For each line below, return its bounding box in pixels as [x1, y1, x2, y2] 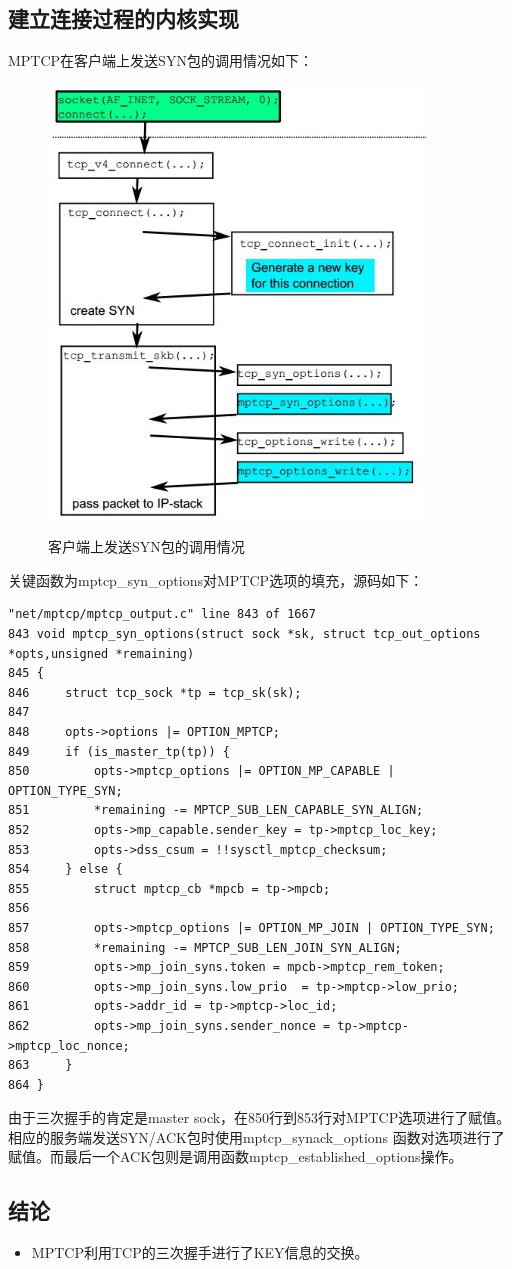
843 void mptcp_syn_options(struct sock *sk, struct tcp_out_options [8, 627, 481, 642]
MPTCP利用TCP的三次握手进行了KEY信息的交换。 [31, 1242, 369, 1263]
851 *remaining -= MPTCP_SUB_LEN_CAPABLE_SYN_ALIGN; [8, 803, 424, 818]
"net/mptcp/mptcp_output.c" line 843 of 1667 [8, 607, 316, 622]
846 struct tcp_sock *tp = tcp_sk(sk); [8, 685, 302, 700]
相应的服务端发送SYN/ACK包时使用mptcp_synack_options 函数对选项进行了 [8, 1126, 505, 1147]
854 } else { [8, 862, 123, 877]
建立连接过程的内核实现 [8, 3, 239, 34]
